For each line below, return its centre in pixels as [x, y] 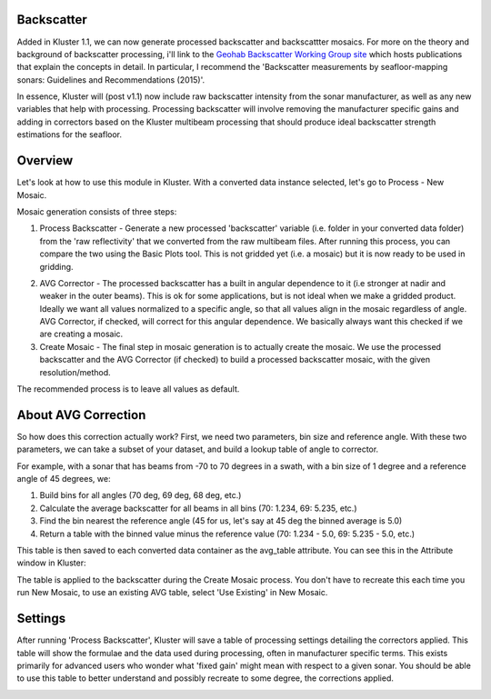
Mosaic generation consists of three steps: [97, 211]
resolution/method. [75, 372]
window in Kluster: [51, 563]
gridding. [56, 266]
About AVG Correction [81, 415]
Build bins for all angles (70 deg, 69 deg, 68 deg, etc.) [140, 495]
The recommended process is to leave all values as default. [128, 389]
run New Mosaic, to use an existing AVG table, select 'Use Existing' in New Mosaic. [172, 593]
